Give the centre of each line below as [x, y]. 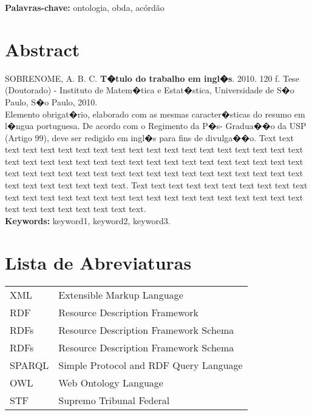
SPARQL [29, 365]
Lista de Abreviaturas [98, 262]
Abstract [42, 49]
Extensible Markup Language [121, 294]
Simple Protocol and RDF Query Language [151, 365]
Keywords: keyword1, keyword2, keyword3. [88, 220]
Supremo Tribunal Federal [114, 400]
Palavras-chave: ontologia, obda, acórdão [85, 7]
